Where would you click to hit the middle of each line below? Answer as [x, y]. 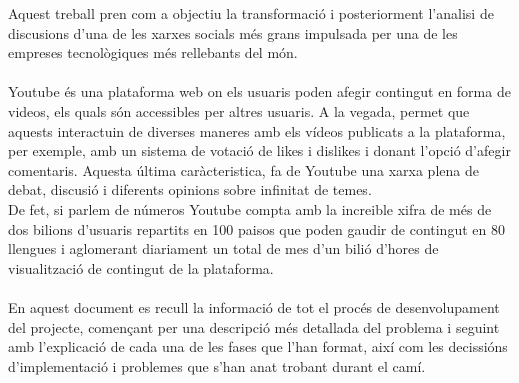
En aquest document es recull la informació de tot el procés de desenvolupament [254, 306]
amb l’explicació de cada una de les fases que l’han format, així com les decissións [258, 346]
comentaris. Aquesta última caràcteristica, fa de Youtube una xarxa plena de [243, 169]
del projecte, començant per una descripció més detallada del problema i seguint [254, 326]
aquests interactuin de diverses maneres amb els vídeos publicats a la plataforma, [257, 130]
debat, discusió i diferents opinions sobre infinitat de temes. [190, 189]
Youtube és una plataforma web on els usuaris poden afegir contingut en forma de [259, 91]
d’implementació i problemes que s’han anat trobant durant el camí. [217, 365]
